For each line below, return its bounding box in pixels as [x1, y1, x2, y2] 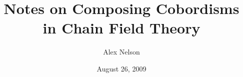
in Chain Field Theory [42, 17, 200, 38]
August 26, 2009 [96, 63, 146, 73]
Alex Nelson [103, 46, 140, 57]
